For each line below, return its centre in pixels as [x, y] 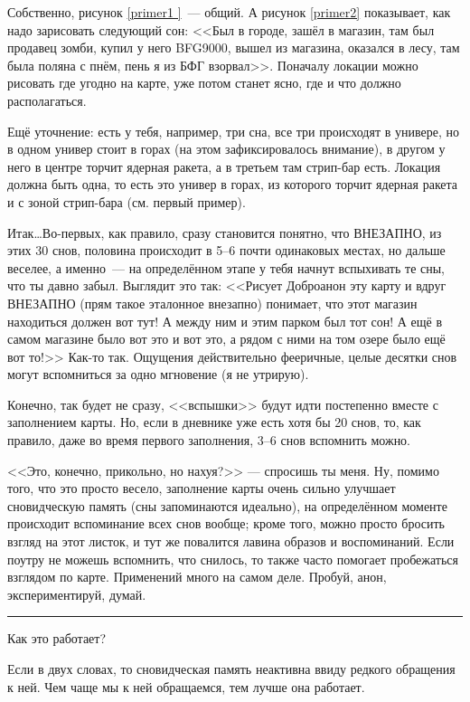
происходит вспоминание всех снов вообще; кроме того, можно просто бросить [226, 523]
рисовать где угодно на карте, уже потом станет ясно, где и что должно [204, 83]
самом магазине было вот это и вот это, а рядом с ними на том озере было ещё [226, 339]
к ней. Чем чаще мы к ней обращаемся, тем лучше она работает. [186, 686]
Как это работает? [57, 638]
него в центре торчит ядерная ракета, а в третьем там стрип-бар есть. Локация [224, 166]
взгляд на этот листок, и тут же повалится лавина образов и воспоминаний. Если [231, 541]
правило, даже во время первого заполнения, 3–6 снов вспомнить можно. [209, 440]
